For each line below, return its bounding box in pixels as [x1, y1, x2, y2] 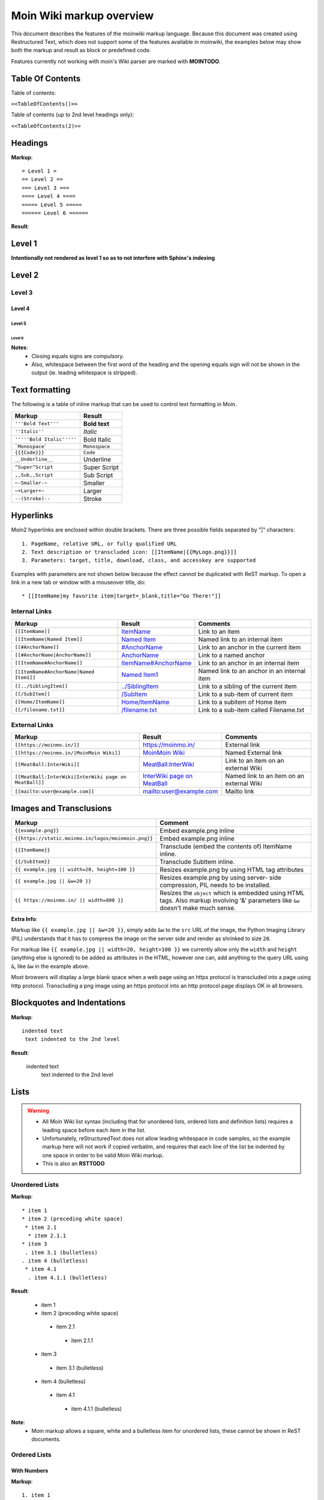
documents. [31, 1435, 61, 1442]
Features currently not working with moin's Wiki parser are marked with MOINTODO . [11, 58, 221, 65]
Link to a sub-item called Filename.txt [198, 706, 305, 714]
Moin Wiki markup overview [11, 9, 154, 22]
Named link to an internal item [198, 635, 283, 643]
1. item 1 [22, 1492, 50, 1499]
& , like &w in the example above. [11, 962, 90, 970]
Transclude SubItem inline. [160, 857, 235, 866]
